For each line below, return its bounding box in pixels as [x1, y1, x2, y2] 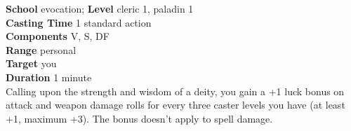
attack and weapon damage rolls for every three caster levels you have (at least [6, 97, 345, 112]
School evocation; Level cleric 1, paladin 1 [6, 1, 194, 15]
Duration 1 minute [6, 69, 92, 84]
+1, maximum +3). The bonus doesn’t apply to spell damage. [6, 111, 273, 125]
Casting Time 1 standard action [6, 15, 152, 29]
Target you [6, 56, 57, 71]
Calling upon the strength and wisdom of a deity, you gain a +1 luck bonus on [6, 83, 345, 98]
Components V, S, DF [6, 29, 110, 43]
